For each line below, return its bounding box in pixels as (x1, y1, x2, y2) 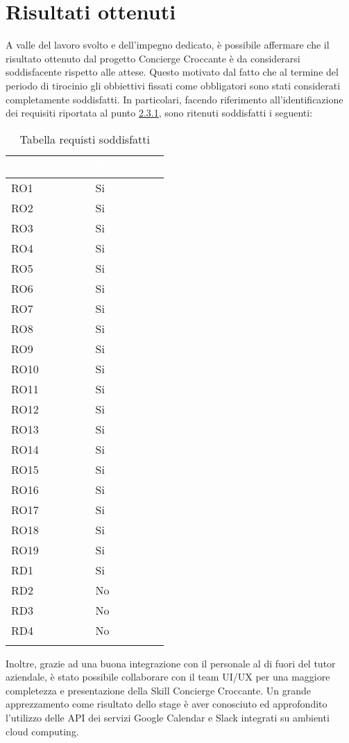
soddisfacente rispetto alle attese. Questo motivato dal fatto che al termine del (6, 65, 339, 79)
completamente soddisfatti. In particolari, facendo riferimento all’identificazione (6, 92, 343, 106)
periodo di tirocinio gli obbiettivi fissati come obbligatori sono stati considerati (6, 78, 341, 92)
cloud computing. (6, 724, 79, 738)
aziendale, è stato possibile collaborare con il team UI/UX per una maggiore (6, 669, 330, 684)
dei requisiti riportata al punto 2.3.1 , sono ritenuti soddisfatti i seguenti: (6, 105, 313, 120)
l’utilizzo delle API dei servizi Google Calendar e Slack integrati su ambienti (6, 710, 330, 725)
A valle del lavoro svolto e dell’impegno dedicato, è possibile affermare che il (6, 37, 330, 52)
